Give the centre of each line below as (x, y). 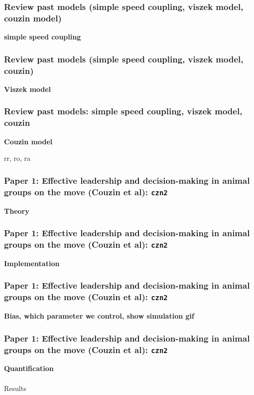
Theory (17, 210)
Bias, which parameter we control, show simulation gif (99, 316)
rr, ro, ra (17, 158)
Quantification (29, 368)
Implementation (32, 263)
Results (15, 388)
